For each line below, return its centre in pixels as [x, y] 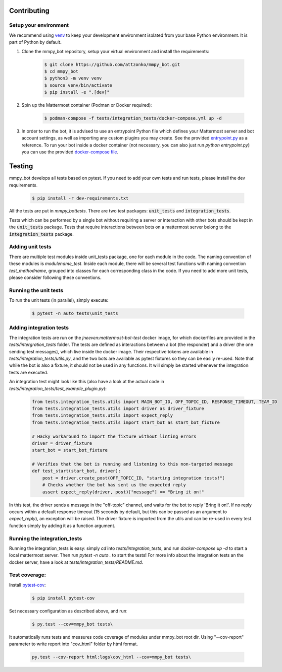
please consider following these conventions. [55, 277]
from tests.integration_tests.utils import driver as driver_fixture [118, 408]
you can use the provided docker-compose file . [70, 152]
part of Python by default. [35, 42]
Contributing [29, 11]
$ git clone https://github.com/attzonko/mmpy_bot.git [112, 64]
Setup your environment [39, 25]
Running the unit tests [36, 290]
